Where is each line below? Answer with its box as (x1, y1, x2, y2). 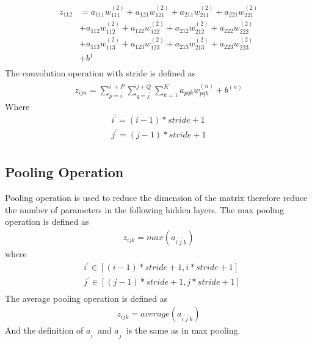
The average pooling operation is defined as (5, 291, 168, 304)
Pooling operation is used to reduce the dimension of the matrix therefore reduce (5, 191, 308, 204)
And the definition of (5, 324, 84, 337)
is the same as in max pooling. (126, 324, 241, 337)
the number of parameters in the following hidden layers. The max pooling (5, 203, 284, 216)
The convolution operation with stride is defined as (5, 67, 196, 79)
